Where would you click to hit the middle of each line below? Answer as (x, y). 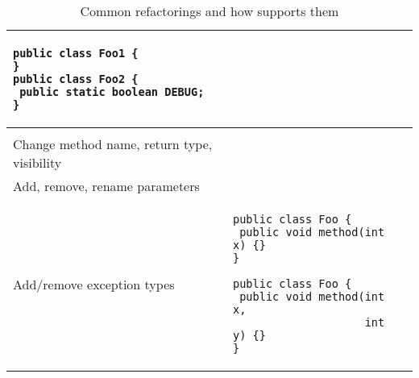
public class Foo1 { (76, 53)
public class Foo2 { (76, 79)
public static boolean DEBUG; (112, 92)
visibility (37, 162)
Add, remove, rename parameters (106, 186)
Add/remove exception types (94, 284)
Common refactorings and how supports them (209, 11)
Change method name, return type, (113, 144)
